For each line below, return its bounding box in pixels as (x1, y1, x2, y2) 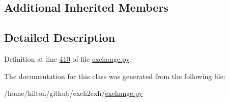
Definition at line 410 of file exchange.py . (4, 53, 131, 64)
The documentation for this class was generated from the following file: (4, 70, 225, 81)
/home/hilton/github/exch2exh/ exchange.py (4, 88, 143, 98)
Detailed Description (4, 30, 116, 45)
